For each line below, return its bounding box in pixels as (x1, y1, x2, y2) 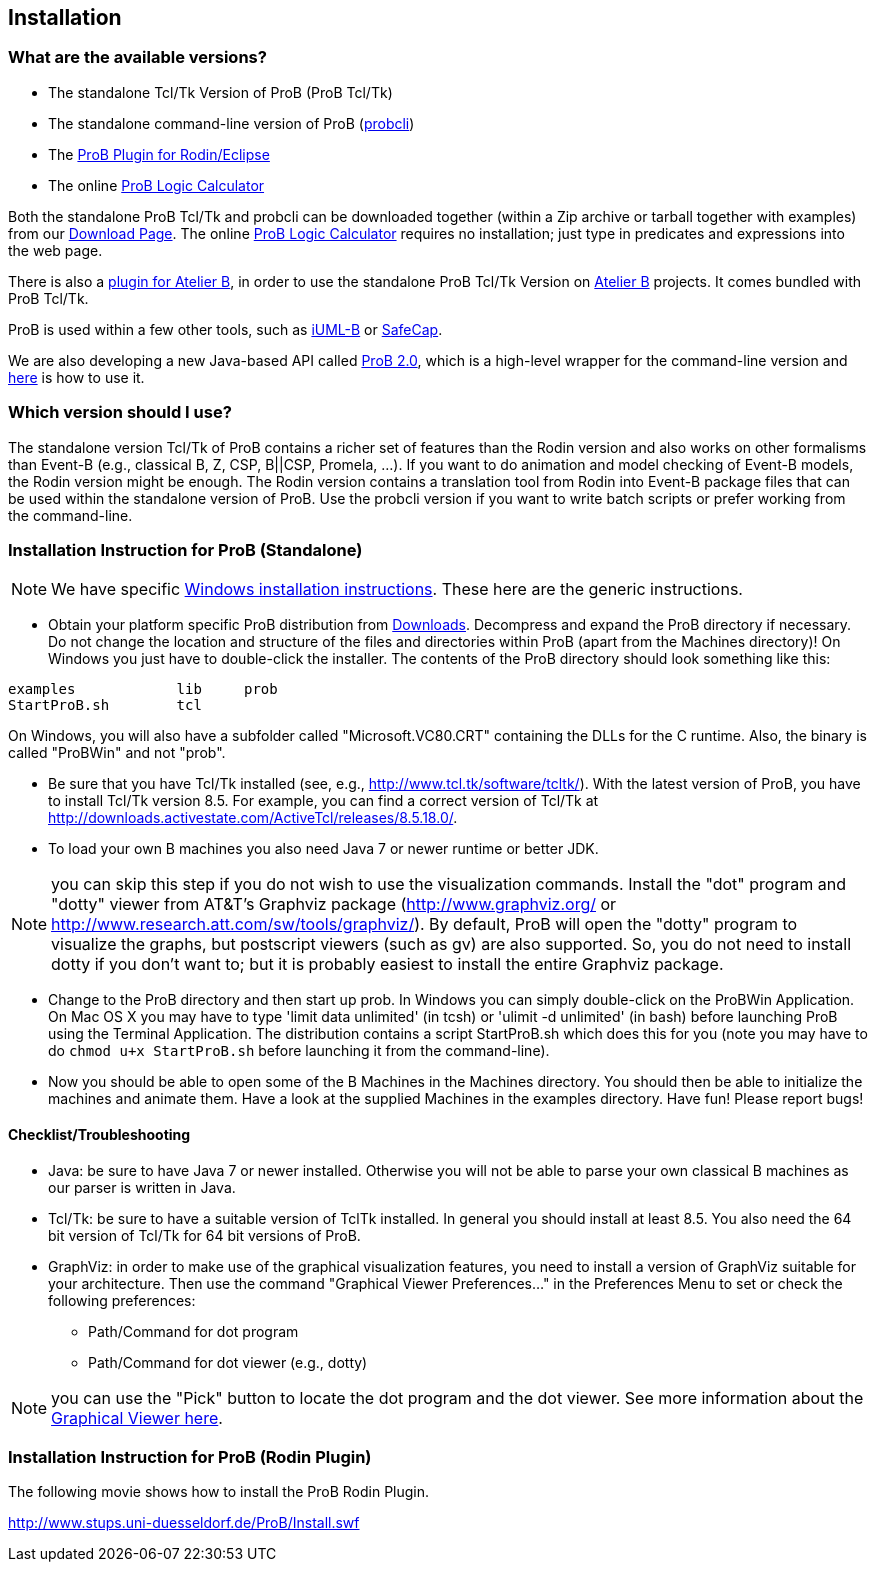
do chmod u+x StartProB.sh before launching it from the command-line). (48, 1042, 550, 1060)
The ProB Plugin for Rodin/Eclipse (48, 145, 270, 163)
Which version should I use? (8, 402, 232, 423)
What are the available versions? (8, 47, 267, 68)
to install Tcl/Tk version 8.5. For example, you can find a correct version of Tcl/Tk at (48, 792, 599, 810)
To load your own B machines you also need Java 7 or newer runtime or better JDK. (48, 840, 599, 858)
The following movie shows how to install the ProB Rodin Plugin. (8, 1483, 430, 1501)
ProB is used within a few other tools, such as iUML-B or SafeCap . (8, 320, 443, 338)
